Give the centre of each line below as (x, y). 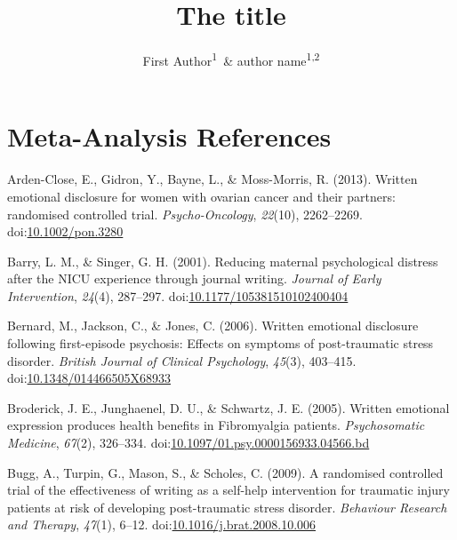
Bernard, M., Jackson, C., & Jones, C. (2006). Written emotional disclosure (213, 326)
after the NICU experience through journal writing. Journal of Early (194, 278)
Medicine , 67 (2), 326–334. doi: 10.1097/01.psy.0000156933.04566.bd (188, 443)
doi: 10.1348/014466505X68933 (89, 378)
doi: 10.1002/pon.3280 (65, 231)
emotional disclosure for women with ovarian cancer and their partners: (201, 196)
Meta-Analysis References (169, 136)
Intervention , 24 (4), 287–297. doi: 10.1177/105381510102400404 (178, 295)
